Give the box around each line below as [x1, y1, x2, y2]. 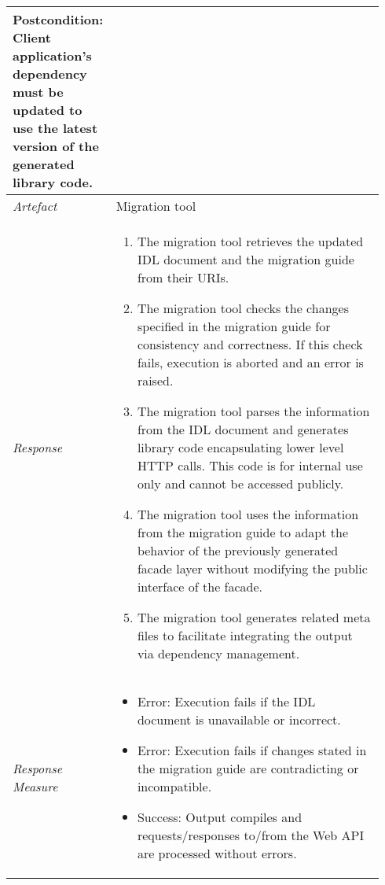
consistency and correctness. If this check [137, 335, 363, 353]
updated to [13, 101, 82, 119]
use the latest [13, 119, 98, 137]
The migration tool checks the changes [137, 299, 349, 317]
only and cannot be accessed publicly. [137, 474, 344, 492]
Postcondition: [13, 10, 104, 28]
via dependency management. [137, 644, 300, 662]
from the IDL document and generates [137, 420, 349, 438]
